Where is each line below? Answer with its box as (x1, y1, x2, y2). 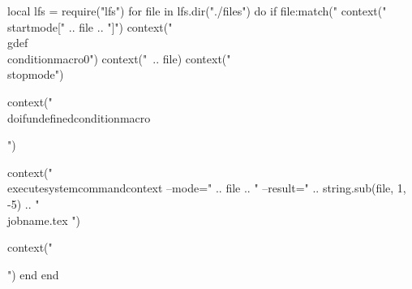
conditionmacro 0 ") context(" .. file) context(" (7, 50, 231, 67)
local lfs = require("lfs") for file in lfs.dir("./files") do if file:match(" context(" (7, 2, 387, 19)
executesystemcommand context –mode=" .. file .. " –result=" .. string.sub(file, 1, (7, 179, 406, 196)
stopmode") (7, 66, 64, 83)
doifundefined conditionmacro (7, 109, 151, 126)
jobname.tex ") (7, 211, 81, 228)
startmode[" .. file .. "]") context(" (7, 18, 173, 35)
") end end (7, 265, 59, 283)
